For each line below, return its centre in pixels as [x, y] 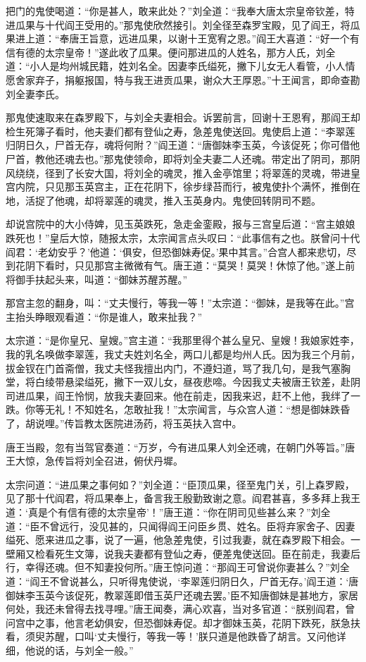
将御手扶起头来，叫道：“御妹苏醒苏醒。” [97, 279]
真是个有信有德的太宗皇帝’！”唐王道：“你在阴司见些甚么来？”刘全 [179, 512]
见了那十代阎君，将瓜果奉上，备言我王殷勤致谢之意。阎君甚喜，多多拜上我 [178, 498]
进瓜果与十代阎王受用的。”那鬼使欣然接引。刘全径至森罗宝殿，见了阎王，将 [178, 24]
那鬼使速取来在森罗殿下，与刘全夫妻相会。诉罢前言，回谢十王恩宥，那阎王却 [183, 117]
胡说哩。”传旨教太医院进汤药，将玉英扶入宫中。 [133, 423]
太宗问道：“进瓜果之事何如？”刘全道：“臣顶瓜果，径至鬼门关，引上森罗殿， [180, 484]
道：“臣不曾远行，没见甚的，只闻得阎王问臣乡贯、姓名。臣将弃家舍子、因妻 [181, 526]
